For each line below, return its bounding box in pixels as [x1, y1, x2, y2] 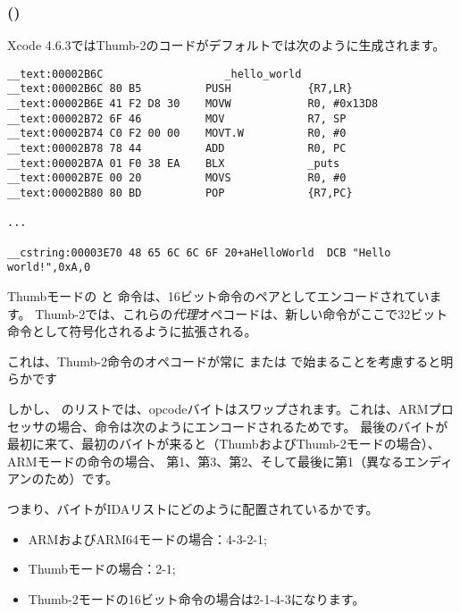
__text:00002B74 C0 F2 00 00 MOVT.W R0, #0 [7, 127, 347, 140]
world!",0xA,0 [7, 261, 91, 274]
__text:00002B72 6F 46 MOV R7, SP [7, 112, 347, 125]
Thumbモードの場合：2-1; [28, 559, 176, 578]
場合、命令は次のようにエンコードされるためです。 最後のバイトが [56, 416, 448, 435]
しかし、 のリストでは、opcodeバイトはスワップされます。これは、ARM [7, 399, 429, 417]
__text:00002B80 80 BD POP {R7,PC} [7, 187, 353, 200]
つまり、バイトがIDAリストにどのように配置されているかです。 [7, 499, 379, 517]
